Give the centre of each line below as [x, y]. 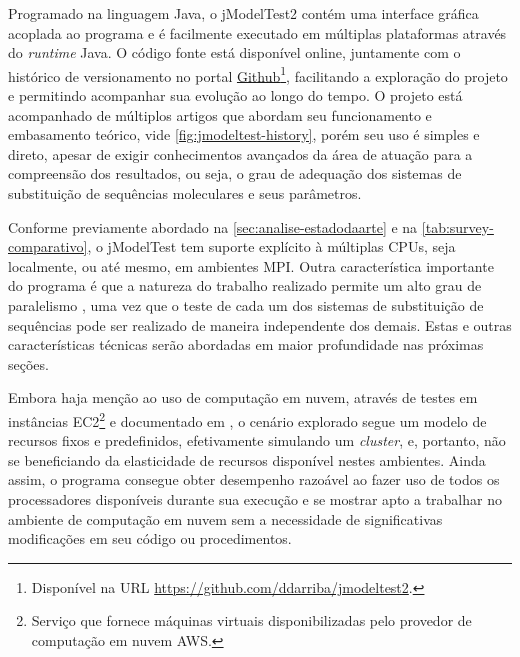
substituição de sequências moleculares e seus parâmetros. [185, 193]
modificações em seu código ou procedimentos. [150, 538]
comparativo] [48, 246]
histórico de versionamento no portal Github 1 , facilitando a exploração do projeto [258, 74]
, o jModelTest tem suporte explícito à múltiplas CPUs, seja [271, 246]
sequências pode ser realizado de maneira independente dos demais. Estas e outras [260, 324]
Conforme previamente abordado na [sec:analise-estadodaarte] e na [213, 226]
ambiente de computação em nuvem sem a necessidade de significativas [225, 518]
